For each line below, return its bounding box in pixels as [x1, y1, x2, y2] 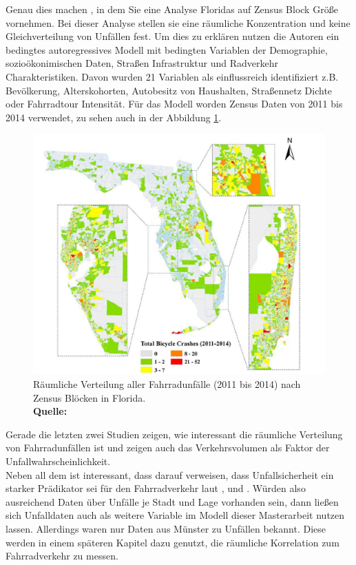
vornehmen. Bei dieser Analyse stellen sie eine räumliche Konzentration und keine [6, 15, 350, 30]
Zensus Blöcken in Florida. [33, 390, 146, 404]
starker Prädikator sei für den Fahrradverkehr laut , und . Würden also [6, 481, 306, 495]
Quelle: [33, 404, 67, 418]
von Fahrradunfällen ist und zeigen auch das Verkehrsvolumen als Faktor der [6, 440, 330, 455]
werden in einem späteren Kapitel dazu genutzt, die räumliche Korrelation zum [6, 535, 339, 549]
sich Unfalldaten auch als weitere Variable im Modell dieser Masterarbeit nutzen [6, 508, 345, 522]
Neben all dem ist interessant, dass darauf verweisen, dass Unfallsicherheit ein [6, 467, 334, 482]
